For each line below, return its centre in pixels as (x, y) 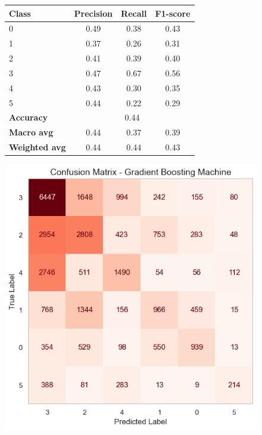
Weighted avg (38, 147)
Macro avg (31, 132)
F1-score (173, 13)
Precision (93, 13)
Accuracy (29, 117)
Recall (134, 13)
